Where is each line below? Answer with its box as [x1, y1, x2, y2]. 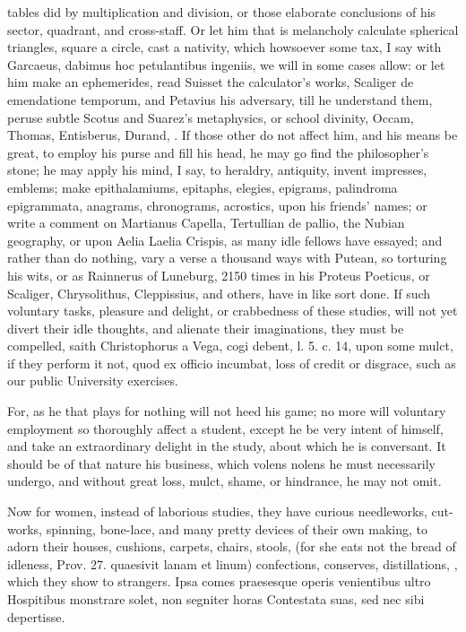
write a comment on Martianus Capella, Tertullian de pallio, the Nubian [7, 213, 405, 232]
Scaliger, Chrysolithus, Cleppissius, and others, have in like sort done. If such [7, 283, 431, 302]
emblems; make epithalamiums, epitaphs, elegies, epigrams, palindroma [7, 177, 398, 196]
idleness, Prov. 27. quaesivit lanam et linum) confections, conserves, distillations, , [7, 554, 458, 573]
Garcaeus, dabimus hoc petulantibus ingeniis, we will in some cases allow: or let [7, 55, 445, 74]
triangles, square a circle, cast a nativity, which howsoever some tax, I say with [7, 38, 442, 56]
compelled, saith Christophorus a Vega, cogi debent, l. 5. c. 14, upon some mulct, [7, 336, 453, 355]
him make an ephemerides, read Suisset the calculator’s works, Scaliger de [7, 73, 414, 91]
